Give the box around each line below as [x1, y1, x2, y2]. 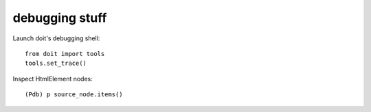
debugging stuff [12, 10, 107, 25]
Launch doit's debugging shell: [12, 34, 100, 42]
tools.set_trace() [25, 59, 87, 68]
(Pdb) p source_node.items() [25, 91, 123, 98]
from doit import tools [25, 50, 105, 57]
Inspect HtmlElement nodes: [12, 74, 93, 83]
